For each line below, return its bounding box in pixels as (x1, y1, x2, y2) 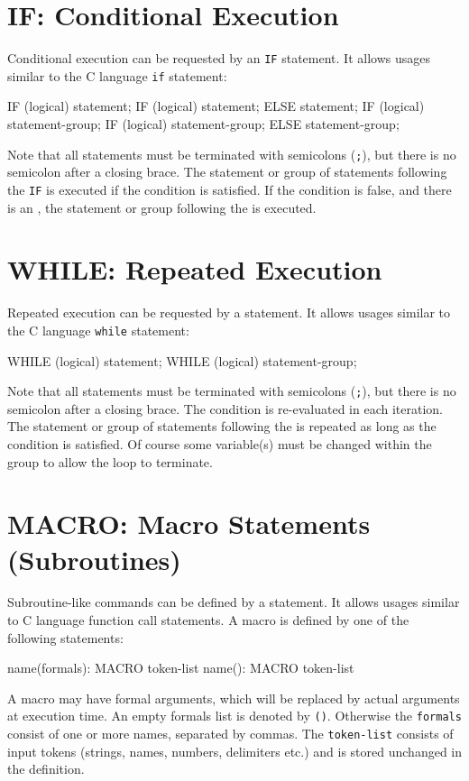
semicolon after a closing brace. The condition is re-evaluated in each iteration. (7, 399, 443, 418)
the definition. (7, 759, 85, 778)
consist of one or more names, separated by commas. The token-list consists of (7, 724, 454, 743)
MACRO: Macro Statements (7, 505, 371, 542)
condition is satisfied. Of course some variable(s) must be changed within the (7, 434, 432, 453)
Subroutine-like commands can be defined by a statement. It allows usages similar (7, 593, 460, 611)
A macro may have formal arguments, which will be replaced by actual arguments (7, 688, 460, 707)
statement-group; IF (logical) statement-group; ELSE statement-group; (7, 115, 400, 133)
